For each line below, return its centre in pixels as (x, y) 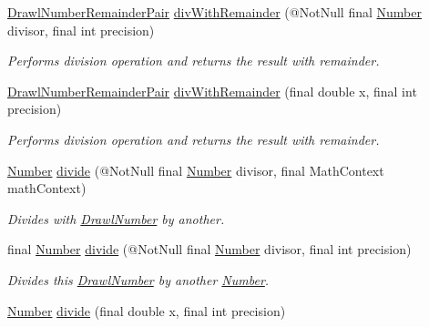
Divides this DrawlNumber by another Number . (138, 279)
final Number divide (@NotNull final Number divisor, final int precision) (209, 249)
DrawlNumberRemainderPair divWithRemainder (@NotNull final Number (214, 12)
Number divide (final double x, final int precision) (147, 310)
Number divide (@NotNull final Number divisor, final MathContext (196, 170)
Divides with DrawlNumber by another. (116, 218)
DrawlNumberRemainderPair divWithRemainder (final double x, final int (212, 91)
